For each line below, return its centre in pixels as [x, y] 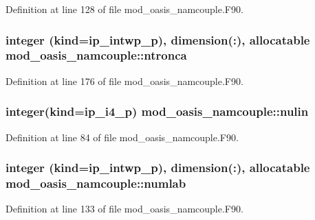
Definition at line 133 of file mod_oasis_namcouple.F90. [124, 209]
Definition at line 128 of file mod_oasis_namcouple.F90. [124, 9]
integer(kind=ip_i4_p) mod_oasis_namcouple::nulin [157, 111]
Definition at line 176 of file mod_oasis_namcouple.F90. [124, 81]
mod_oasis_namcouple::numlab [96, 183]
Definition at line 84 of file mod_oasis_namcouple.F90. [122, 137]
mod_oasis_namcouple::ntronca [96, 55]
